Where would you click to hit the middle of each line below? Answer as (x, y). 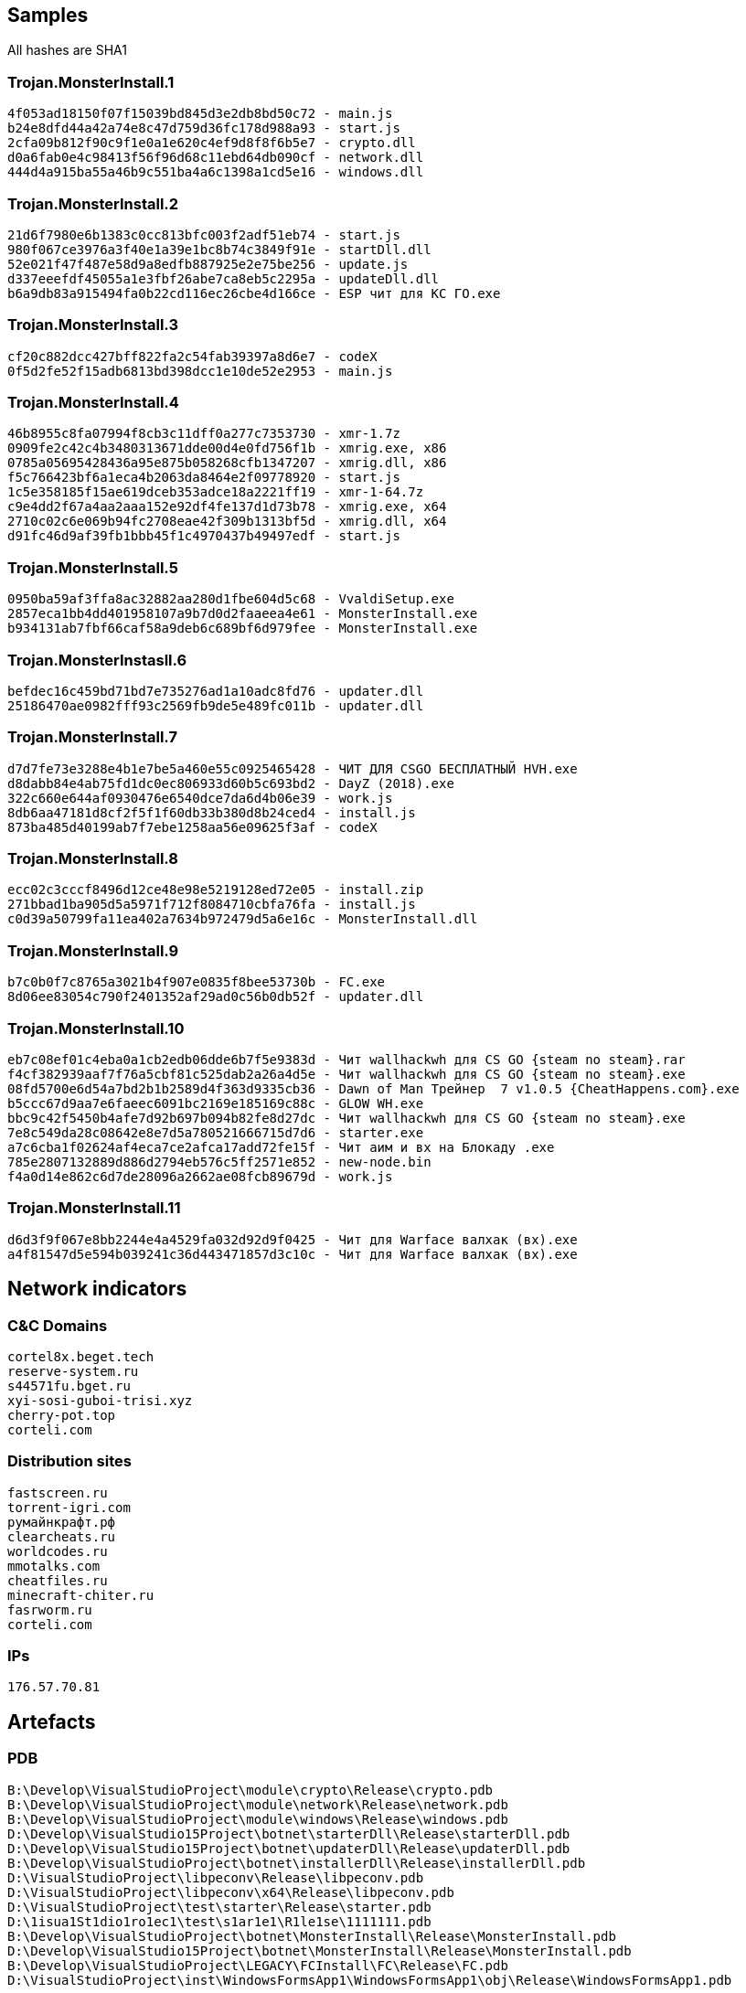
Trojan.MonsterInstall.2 (93, 203)
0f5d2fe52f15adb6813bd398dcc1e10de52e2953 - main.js (200, 371)
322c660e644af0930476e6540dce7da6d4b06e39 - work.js (200, 798)
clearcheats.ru (62, 1536)
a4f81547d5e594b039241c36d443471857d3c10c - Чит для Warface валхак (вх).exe (293, 1254)
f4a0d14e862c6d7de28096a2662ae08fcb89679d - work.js (200, 1176)
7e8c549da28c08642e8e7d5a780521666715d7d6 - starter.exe (216, 1132)
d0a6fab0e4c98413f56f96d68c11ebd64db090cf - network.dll (216, 158)
